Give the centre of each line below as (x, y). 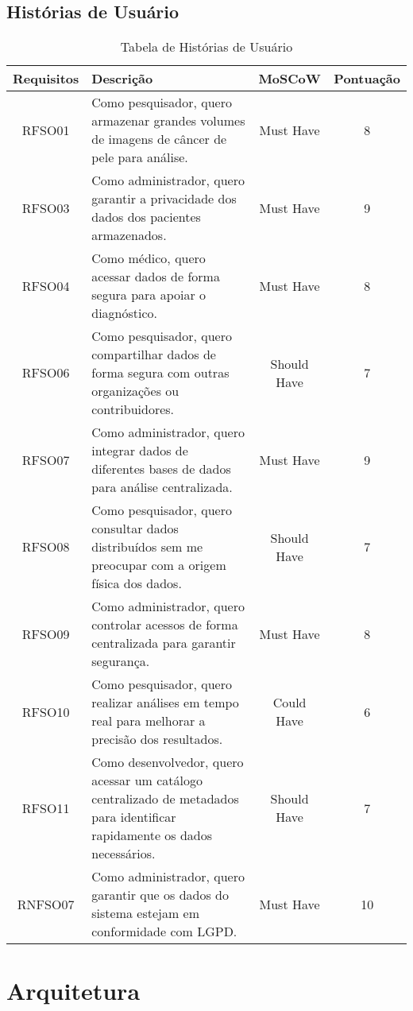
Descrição (122, 79)
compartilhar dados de (154, 354)
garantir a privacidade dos (164, 199)
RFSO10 (46, 711)
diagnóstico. (125, 313)
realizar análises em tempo (165, 703)
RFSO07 (46, 459)
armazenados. (129, 235)
